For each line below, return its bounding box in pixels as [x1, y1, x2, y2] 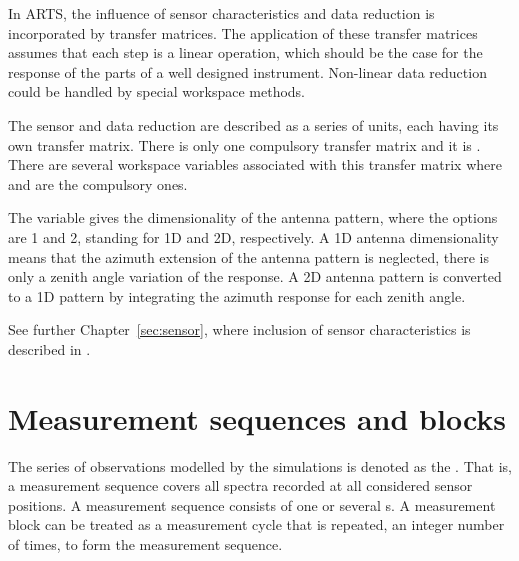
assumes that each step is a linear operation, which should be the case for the [8, 42, 483, 63]
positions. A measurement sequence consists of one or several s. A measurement [8, 494, 496, 515]
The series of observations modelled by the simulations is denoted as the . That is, [8, 455, 512, 476]
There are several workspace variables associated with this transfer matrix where [8, 154, 502, 175]
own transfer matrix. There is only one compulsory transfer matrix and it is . [8, 134, 481, 155]
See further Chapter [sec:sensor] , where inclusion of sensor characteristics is [8, 319, 471, 340]
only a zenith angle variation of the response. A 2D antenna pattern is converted [8, 266, 502, 287]
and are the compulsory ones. [8, 173, 188, 194]
